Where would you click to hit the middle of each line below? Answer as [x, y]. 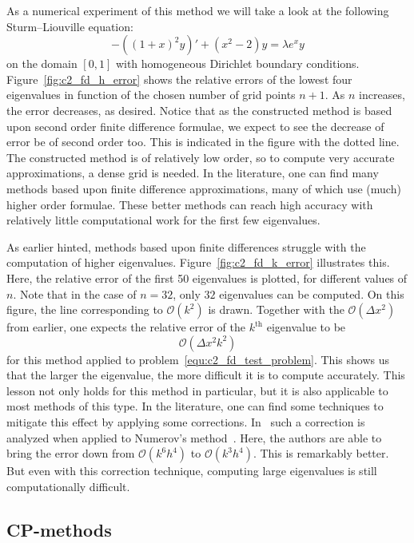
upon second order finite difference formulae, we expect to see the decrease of [195, 126]
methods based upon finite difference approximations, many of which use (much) [204, 188]
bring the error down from [71, 453]
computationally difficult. [68, 486]
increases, [382, 95]
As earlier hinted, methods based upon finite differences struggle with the [186, 246]
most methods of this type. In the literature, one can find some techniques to [195, 406]
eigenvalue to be [306, 327]
